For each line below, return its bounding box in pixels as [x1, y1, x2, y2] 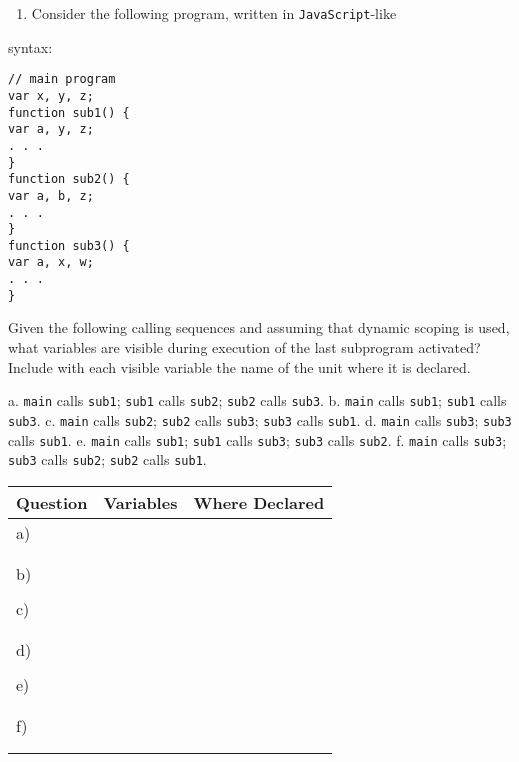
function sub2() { [8, 172, 130, 187]
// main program [8, 72, 116, 87]
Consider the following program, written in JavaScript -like [31, 3, 397, 23]
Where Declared [193, 490, 325, 514]
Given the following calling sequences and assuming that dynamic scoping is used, [8, 317, 510, 338]
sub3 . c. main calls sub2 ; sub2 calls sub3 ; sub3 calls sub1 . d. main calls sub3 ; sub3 [8, 409, 512, 430]
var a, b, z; [8, 188, 94, 203]
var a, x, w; [8, 255, 94, 270]
